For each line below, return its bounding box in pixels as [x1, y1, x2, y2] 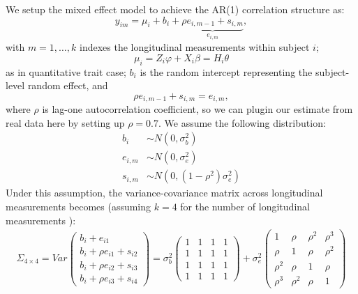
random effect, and [27, 78, 108, 93]
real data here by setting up [6, 115, 125, 130]
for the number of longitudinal [180, 199, 310, 214]
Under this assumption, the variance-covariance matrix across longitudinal [6, 185, 323, 200]
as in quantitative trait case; [6, 64, 126, 79]
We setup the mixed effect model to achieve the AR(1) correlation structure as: [6, 2, 345, 16]
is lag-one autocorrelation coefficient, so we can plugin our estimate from [42, 102, 353, 116]
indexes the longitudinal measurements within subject [80, 40, 310, 54]
